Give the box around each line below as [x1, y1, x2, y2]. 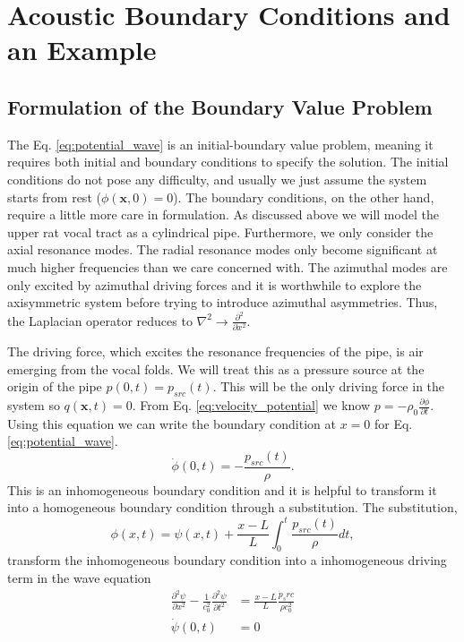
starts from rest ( [7, 187, 101, 206]
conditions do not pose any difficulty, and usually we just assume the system [7, 169, 427, 188]
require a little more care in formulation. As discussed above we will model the [7, 205, 439, 224]
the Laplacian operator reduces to [7, 311, 193, 330]
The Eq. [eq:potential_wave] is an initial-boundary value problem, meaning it [7, 134, 434, 153]
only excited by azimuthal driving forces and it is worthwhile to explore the [7, 275, 422, 294]
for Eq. [374, 414, 413, 432]
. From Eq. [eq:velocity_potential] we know [132, 396, 371, 415]
